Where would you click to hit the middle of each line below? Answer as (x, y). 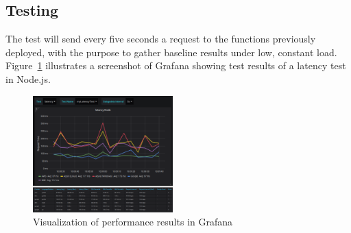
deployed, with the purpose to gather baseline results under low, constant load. (171, 52)
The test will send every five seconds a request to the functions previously (161, 39)
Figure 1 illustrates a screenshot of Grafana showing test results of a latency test (176, 65)
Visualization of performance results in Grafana (133, 222)
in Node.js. (28, 78)
